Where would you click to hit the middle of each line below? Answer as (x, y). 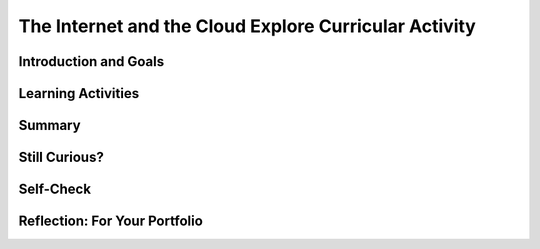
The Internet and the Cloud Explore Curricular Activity (247, 26)
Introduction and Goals (91, 61)
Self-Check (55, 189)
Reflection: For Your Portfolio (111, 221)
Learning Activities (79, 93)
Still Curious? (61, 157)
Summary (49, 125)
